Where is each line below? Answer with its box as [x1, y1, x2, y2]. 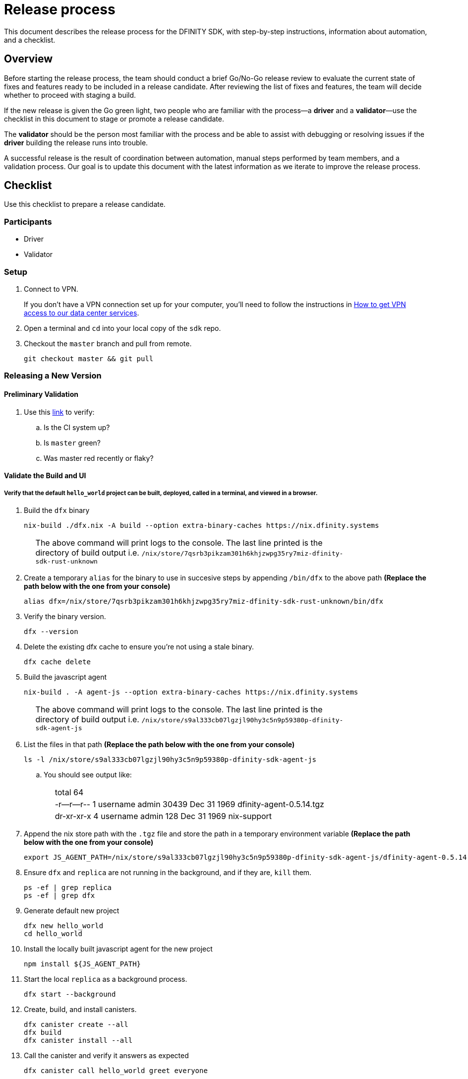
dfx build [24, 1028, 61, 1036]
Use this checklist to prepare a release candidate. [4, 200, 166, 209]
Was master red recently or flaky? [44, 453, 154, 462]
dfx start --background [24, 990, 116, 998]
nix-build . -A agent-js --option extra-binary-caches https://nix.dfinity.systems [24, 688, 358, 696]
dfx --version [24, 627, 78, 635]
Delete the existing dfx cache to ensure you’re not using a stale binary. [24, 642, 254, 651]
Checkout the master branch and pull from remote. [24, 339, 192, 348]
